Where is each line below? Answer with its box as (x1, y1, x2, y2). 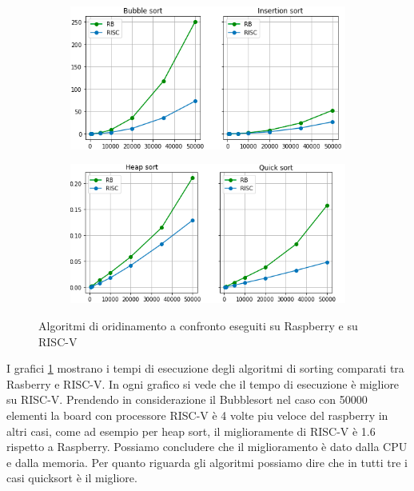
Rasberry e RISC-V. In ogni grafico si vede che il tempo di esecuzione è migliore (6, 375, 400, 392)
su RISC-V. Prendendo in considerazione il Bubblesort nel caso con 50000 (6, 391, 368, 408)
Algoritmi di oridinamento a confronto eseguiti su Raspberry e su (38, 317, 358, 333)
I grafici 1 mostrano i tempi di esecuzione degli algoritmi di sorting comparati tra (6, 360, 404, 377)
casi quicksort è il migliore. (6, 469, 137, 486)
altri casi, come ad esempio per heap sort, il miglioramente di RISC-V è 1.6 (6, 422, 376, 439)
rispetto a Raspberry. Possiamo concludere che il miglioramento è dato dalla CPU (6, 438, 408, 455)
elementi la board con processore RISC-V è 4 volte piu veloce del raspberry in (6, 406, 388, 423)
